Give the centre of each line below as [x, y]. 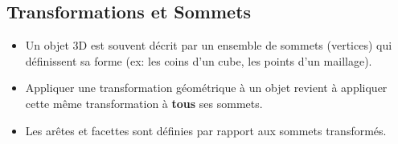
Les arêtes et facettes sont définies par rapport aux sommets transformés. [206, 130]
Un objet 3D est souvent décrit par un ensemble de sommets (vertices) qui [209, 45]
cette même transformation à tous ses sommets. [144, 103]
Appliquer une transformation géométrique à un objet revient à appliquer [206, 88]
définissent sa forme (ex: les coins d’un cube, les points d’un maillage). [199, 60]
